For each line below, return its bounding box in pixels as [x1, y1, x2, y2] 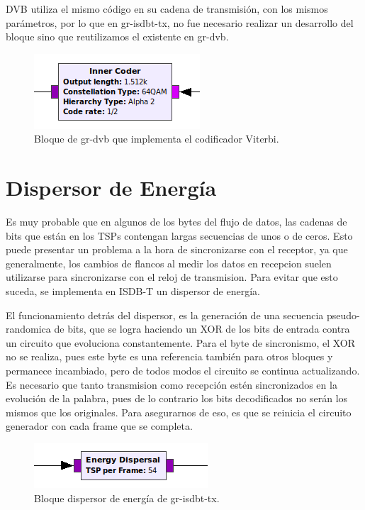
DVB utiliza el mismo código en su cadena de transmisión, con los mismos [6, 1, 328, 16]
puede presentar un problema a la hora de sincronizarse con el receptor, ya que [6, 242, 348, 257]
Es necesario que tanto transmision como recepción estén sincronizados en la [6, 377, 337, 392]
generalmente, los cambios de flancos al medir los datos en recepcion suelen [6, 255, 332, 270]
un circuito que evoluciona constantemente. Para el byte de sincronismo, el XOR [6, 335, 356, 350]
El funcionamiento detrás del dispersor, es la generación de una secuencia [6, 307, 324, 322]
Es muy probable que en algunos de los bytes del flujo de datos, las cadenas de [6, 214, 347, 229]
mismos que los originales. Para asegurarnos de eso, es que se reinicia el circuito [6, 404, 352, 419]
